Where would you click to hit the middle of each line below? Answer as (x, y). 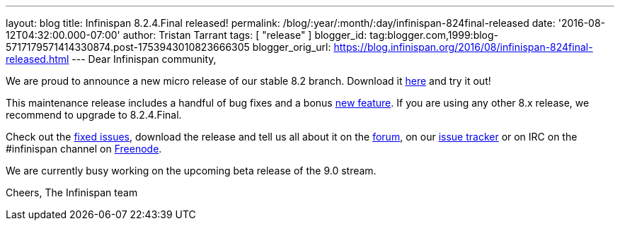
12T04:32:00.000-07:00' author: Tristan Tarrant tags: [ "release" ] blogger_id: (186, 35)
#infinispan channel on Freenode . (84, 149)
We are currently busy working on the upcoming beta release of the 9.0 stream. (191, 171)
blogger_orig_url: (292, 47)
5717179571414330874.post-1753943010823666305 (128, 47)
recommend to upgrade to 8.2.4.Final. (94, 115)
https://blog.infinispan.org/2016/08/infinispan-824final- (463, 47)
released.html (38, 59)
